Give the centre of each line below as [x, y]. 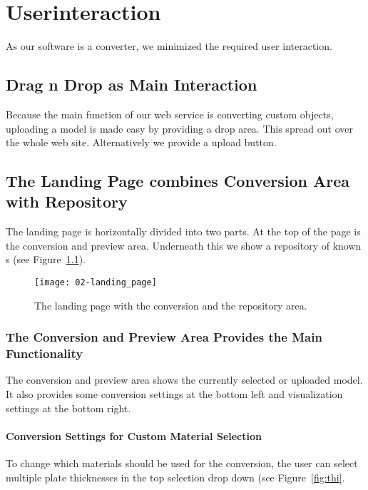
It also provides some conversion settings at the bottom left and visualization [174, 394]
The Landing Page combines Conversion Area [178, 181]
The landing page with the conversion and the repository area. [171, 305]
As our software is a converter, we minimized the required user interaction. [169, 46]
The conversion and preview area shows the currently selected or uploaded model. [184, 380]
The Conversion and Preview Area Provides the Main [164, 337]
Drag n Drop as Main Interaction [132, 85]
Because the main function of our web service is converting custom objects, [170, 114]
